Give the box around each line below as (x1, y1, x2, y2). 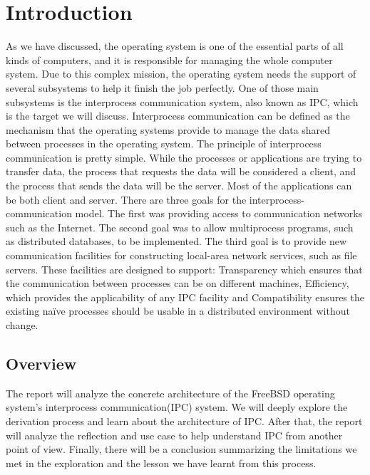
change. (6, 318, 38, 332)
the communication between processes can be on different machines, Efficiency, (6, 276, 349, 291)
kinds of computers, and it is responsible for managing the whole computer (6, 52, 333, 67)
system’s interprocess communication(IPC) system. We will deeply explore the (6, 400, 348, 414)
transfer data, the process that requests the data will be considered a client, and (6, 164, 356, 179)
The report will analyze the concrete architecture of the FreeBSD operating (6, 385, 335, 400)
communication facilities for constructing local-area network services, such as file (6, 248, 357, 263)
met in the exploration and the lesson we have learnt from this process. (6, 455, 317, 470)
